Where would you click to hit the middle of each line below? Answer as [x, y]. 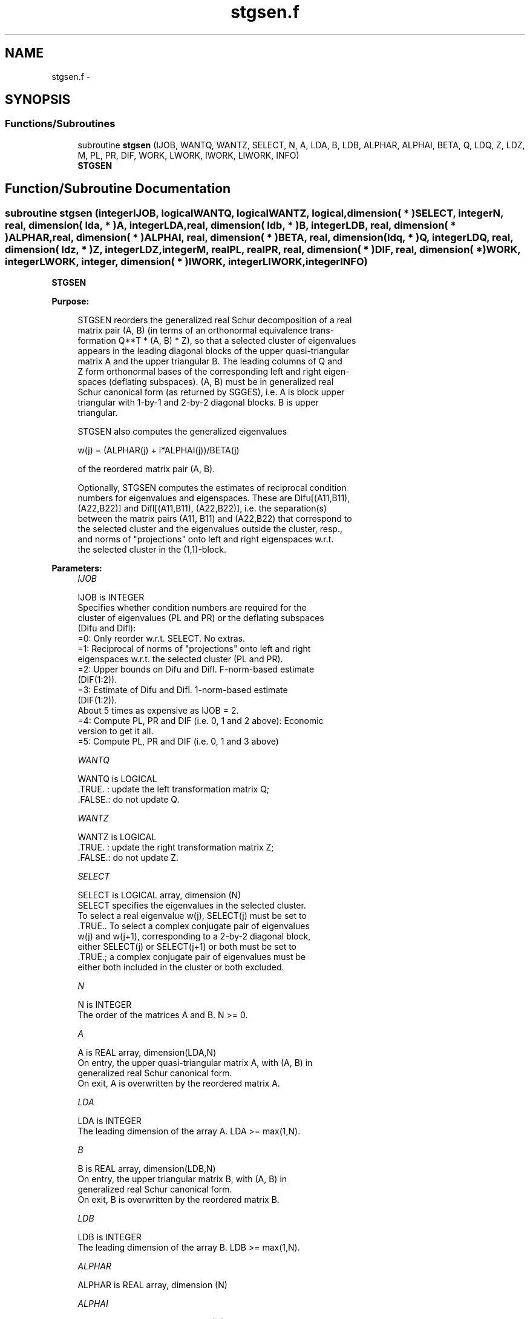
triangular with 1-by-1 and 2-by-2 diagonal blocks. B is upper [198, 403]
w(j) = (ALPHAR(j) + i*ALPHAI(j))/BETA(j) [159, 450]
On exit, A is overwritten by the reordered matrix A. [179, 1084]
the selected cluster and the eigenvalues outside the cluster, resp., [210, 529]
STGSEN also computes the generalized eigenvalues [182, 432]
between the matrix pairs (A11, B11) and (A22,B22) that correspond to [215, 519]
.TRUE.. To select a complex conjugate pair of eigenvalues [194, 926]
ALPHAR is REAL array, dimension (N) [152, 1285]
